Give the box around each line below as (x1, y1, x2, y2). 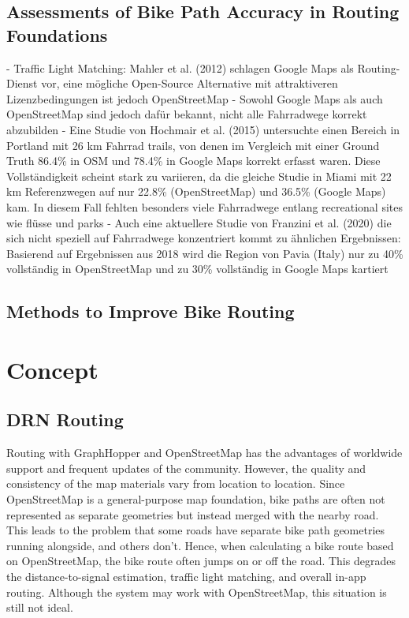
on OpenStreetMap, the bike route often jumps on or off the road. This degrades (6, 552, 396, 569)
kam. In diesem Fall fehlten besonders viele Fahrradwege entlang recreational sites (6, 198, 403, 215)
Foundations (6, 22, 108, 47)
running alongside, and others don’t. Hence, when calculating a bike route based (6, 537, 394, 553)
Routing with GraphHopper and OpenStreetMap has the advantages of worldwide (6, 444, 403, 461)
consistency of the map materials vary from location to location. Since (6, 475, 345, 492)
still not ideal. (6, 599, 73, 616)
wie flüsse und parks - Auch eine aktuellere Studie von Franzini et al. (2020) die (6, 214, 392, 230)
